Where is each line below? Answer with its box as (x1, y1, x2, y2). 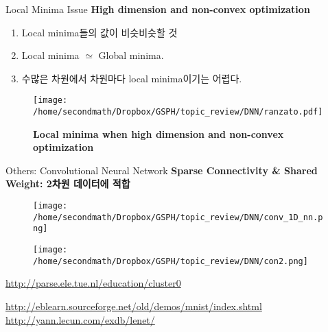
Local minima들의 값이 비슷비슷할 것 (21, 25, 178, 39)
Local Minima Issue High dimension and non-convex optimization (5, 2, 310, 16)
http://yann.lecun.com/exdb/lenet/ (5, 312, 155, 327)
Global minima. (98, 48, 164, 62)
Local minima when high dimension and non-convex (33, 126, 284, 141)
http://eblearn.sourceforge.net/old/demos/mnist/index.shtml (5, 298, 262, 313)
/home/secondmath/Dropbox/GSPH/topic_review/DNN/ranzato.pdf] (33, 107, 323, 117)
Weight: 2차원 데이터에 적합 (5, 176, 130, 191)
